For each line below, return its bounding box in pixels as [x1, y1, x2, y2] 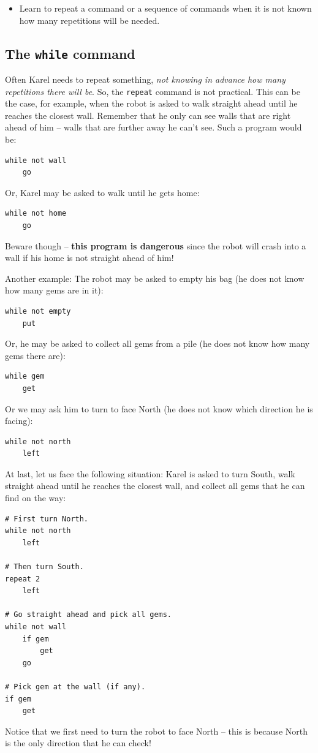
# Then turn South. [5, 562, 84, 572]
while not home [5, 209, 67, 218]
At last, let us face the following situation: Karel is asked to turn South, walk [5, 467, 295, 480]
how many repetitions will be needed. [19, 13, 160, 26]
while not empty [5, 306, 71, 316]
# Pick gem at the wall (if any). [5, 682, 146, 691]
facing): [5, 414, 33, 427]
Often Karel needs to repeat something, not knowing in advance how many [5, 72, 286, 85]
